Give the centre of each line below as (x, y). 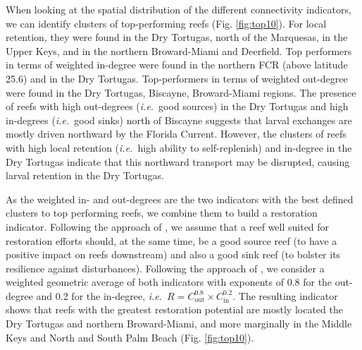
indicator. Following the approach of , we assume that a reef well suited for (168, 226)
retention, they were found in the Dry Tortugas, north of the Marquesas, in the (177, 37)
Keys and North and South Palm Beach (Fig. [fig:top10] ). (130, 337)
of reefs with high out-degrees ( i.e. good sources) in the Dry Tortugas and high (177, 106)
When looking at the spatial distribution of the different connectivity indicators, (179, 9)
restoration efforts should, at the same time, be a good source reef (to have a (171, 240)
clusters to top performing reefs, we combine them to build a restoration (162, 213)
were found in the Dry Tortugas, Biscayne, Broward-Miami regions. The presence (181, 92)
